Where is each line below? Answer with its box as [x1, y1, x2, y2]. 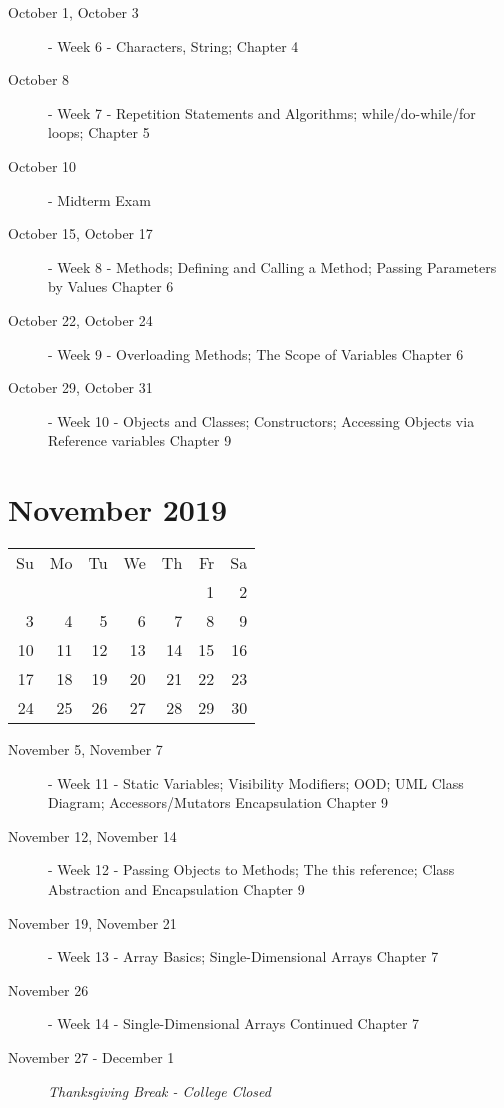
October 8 [8, 69, 70, 90]
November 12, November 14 [8, 825, 177, 846]
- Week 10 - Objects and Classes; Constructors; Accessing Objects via [48, 410, 475, 431]
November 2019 [8, 489, 228, 530]
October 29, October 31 [8, 377, 153, 398]
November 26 [8, 979, 89, 1000]
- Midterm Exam [48, 189, 151, 210]
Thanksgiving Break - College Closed [48, 1080, 271, 1101]
